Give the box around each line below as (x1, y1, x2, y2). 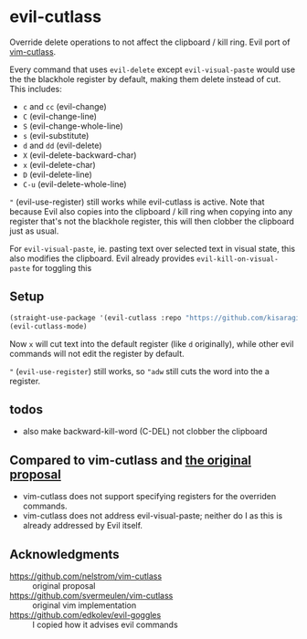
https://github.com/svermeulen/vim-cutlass (9, 590, 174, 601)
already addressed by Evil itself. (22, 520, 143, 531)
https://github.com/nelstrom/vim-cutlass (9, 571, 163, 581)
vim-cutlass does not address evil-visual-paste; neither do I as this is (22, 510, 283, 521)
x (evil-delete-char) (22, 159, 96, 170)
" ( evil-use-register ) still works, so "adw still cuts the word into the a (9, 365, 270, 376)
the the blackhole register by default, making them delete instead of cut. (9, 73, 281, 84)
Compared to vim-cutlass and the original (9, 452, 252, 467)
